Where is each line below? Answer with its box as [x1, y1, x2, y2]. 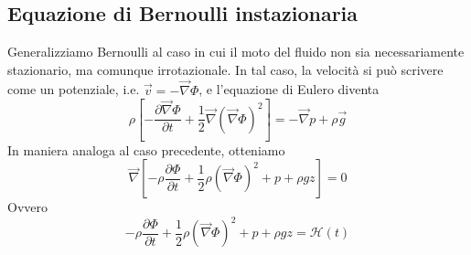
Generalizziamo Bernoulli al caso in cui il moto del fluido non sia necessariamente [7, 42, 465, 61]
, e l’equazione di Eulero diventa [198, 80, 380, 99]
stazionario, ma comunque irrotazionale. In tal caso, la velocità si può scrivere [7, 59, 444, 79]
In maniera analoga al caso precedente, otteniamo [7, 140, 285, 159]
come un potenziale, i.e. [7, 80, 140, 99]
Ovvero [7, 197, 48, 217]
